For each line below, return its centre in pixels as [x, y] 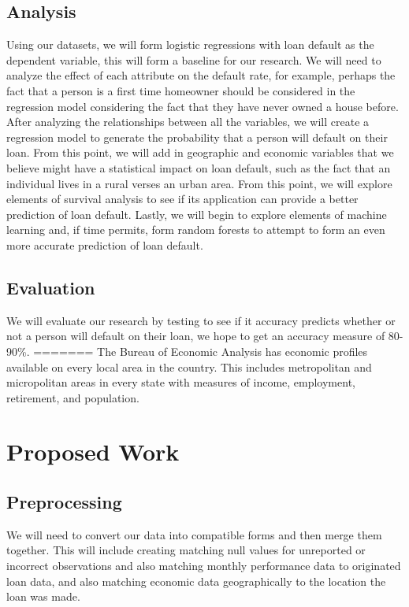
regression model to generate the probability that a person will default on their [197, 137]
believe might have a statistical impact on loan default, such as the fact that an [199, 167]
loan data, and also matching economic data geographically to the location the [196, 581]
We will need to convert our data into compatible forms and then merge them [194, 534]
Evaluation [51, 287]
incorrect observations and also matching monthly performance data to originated [204, 566]
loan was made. [43, 596]
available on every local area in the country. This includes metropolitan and [189, 366]
